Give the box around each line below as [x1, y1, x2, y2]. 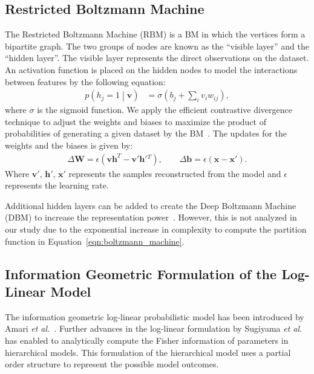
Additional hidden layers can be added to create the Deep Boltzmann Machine [5, 199, 296, 211]
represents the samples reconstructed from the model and [68, 167, 281, 179]
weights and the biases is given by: [5, 138, 133, 151]
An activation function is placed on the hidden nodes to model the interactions [5, 63, 298, 76]
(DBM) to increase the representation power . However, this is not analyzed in [5, 211, 297, 224]
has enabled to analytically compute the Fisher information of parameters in [5, 334, 289, 346]
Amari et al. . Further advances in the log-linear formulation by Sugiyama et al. [5, 322, 303, 335]
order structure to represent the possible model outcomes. [5, 358, 219, 370]
